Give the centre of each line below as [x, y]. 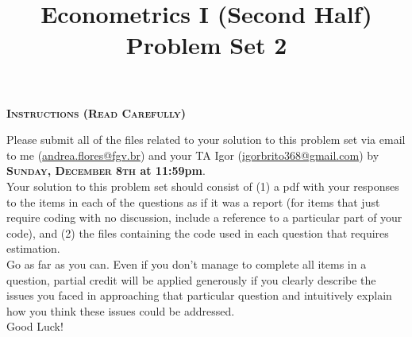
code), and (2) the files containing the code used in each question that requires [198, 232]
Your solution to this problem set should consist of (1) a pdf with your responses [203, 186]
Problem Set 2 [206, 45]
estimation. [33, 248]
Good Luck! [35, 326]
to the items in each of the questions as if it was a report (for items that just [193, 201]
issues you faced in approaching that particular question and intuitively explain [199, 295]
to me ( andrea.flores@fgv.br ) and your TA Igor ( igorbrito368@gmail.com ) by [193, 155]
